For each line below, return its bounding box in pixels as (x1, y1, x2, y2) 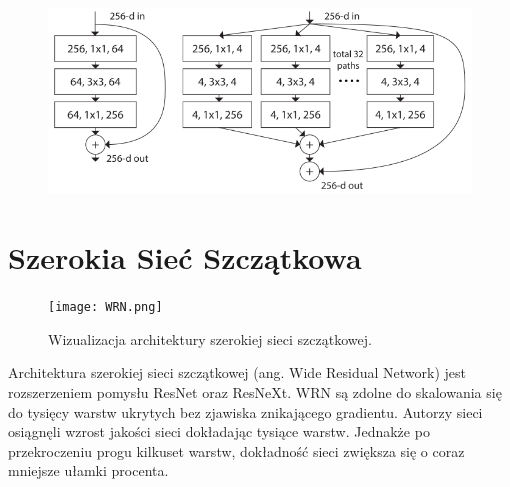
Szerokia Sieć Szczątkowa (8, 237, 362, 278)
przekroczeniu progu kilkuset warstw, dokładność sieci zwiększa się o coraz (8, 440, 465, 461)
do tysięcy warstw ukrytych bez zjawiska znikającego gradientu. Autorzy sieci (8, 401, 483, 422)
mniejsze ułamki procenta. (8, 460, 169, 481)
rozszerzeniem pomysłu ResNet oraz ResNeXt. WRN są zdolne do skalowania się (8, 381, 502, 402)
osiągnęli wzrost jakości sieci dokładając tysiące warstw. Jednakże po (8, 421, 430, 442)
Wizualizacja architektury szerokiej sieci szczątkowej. (48, 328, 372, 349)
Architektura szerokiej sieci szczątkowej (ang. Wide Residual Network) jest (8, 362, 467, 383)
